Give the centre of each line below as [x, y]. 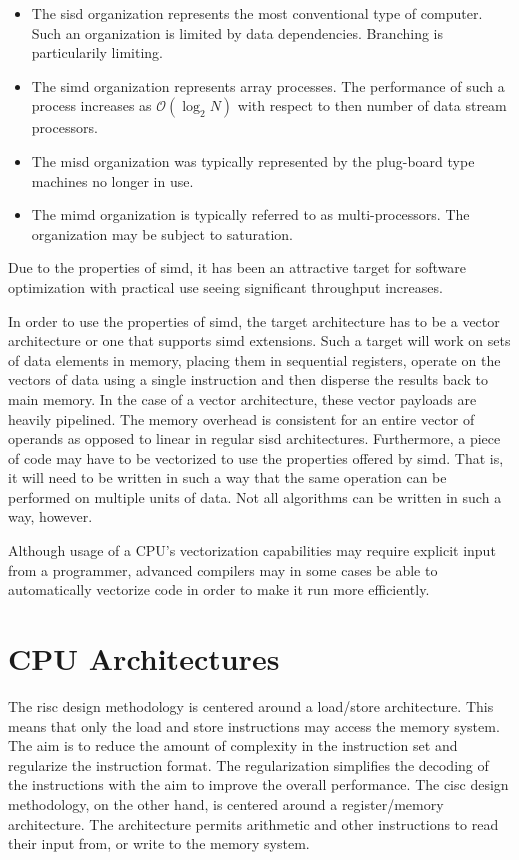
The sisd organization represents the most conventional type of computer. [257, 13]
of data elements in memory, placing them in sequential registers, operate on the [254, 359]
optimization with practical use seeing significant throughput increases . [225, 286]
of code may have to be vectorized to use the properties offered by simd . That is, [256, 457]
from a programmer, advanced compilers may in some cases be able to [223, 569]
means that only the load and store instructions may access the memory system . [254, 725]
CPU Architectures [144, 658]
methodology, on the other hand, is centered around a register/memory [226, 803]
